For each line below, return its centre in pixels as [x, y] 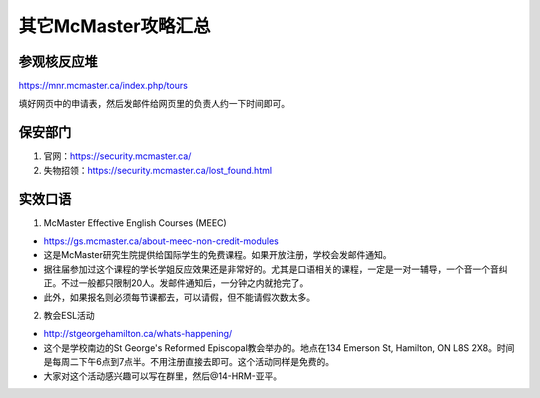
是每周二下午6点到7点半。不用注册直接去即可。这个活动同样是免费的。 [189, 362]
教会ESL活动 [69, 315]
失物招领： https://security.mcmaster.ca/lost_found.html [158, 170]
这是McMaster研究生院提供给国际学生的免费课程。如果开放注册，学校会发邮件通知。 [217, 255]
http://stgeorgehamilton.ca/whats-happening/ [138, 334]
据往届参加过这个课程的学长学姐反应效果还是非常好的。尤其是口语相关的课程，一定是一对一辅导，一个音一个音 [271, 269]
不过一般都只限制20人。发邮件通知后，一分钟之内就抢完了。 [184, 283]
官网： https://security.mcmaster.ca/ [117, 156]
